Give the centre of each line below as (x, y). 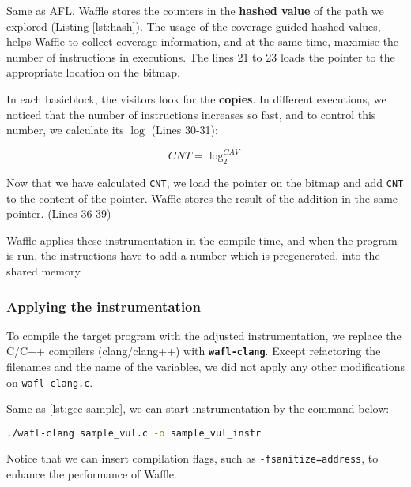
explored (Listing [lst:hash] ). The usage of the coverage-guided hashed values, (194, 26)
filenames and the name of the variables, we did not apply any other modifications (205, 367)
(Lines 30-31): (185, 130)
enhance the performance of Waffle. (92, 473)
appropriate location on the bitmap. (93, 72)
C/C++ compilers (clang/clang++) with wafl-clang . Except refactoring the (194, 351)
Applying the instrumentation (104, 306)
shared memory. (45, 271)
